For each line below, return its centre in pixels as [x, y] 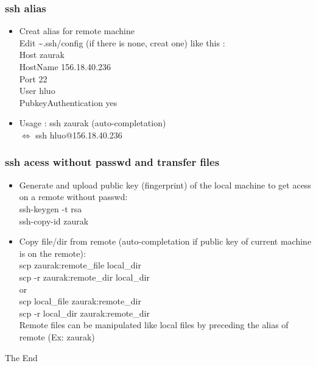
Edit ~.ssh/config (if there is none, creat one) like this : [122, 42]
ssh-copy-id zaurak [54, 221]
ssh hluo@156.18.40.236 [79, 135]
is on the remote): [52, 253]
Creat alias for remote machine [77, 31]
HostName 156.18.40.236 [65, 66]
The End [21, 357]
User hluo [37, 91]
